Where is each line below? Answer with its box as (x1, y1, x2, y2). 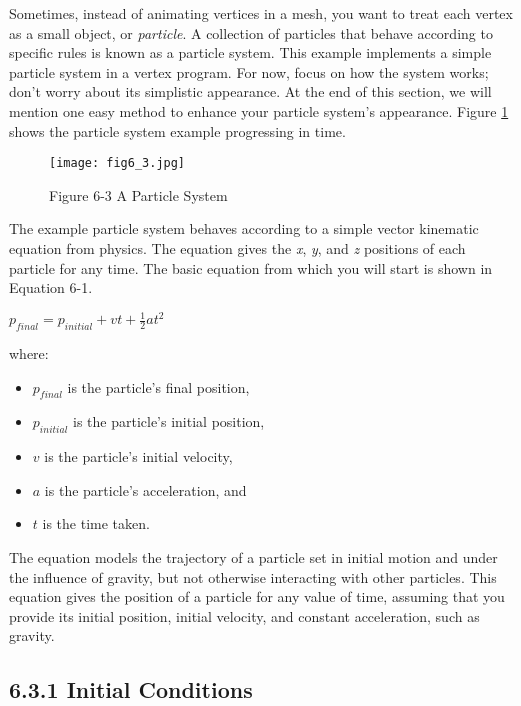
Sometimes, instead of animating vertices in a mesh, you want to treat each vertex (9, 3, 513, 23)
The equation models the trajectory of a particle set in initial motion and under (9, 547, 498, 568)
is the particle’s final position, (67, 376, 250, 397)
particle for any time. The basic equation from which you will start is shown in (9, 257, 493, 278)
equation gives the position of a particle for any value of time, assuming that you (9, 586, 505, 607)
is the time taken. (42, 513, 150, 534)
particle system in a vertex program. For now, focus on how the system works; (9, 61, 489, 82)
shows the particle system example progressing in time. (9, 120, 346, 141)
